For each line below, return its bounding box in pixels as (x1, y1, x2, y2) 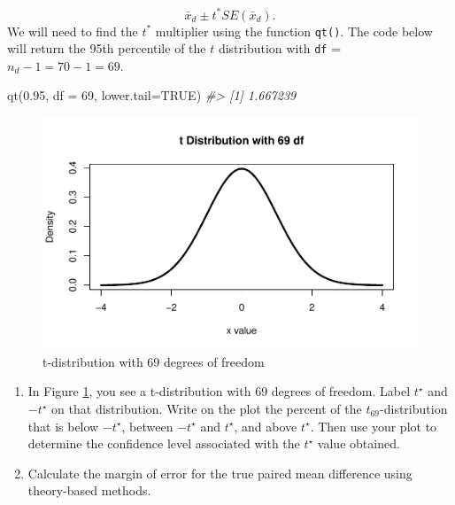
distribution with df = (218, 39, 342, 58)
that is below (27, 416, 99, 435)
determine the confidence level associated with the (27, 434, 300, 453)
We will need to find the (7, 21, 138, 40)
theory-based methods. (27, 481, 151, 500)
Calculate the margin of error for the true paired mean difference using (27, 463, 413, 482)
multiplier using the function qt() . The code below (155, 21, 433, 40)
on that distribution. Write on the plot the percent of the (51, 400, 362, 417)
